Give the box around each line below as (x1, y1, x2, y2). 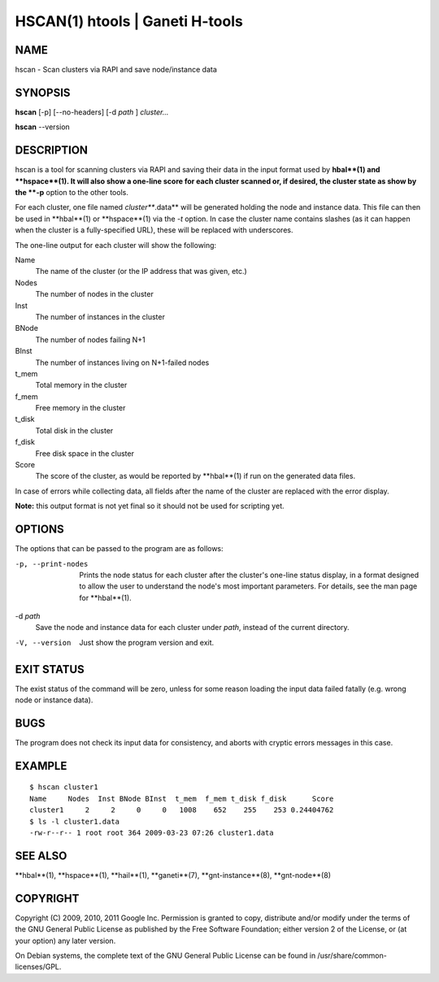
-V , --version (15, 638, 72, 647)
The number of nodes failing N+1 (35, 334, 146, 345)
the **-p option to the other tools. (15, 188, 129, 198)
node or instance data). (15, 695, 93, 705)
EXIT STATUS (15, 663, 85, 676)
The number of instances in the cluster (35, 311, 166, 321)
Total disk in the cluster (35, 425, 114, 435)
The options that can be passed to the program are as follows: (15, 544, 224, 554)
